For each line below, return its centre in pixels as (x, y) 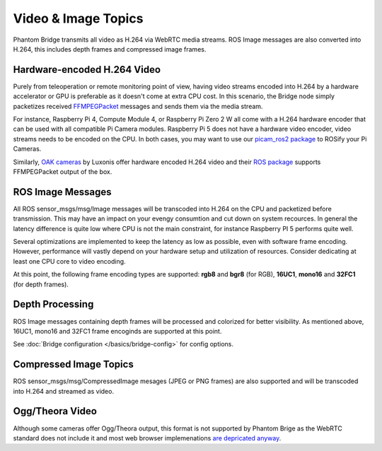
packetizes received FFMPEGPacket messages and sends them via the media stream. (138, 106)
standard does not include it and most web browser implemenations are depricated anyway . (147, 438)
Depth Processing (53, 304)
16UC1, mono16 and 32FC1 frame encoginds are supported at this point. (117, 331)
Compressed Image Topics (73, 364)
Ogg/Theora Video (55, 411)
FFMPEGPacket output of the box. (63, 171)
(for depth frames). (41, 284)
